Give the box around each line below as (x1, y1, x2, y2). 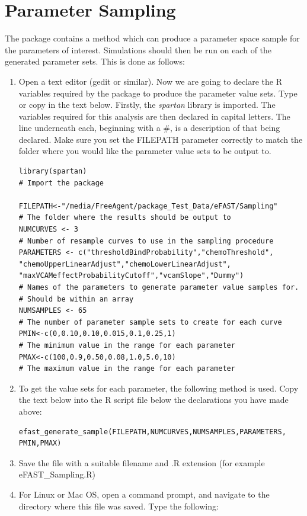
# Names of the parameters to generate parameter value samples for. (18, 283, 299, 291)
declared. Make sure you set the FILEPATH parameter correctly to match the (18, 133, 303, 145)
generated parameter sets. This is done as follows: (5, 55, 185, 68)
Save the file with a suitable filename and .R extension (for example (18, 456, 265, 469)
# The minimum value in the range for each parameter (18, 341, 235, 350)
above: (18, 405, 42, 417)
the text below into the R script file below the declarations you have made (18, 393, 289, 406)
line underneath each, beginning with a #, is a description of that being (18, 121, 280, 134)
